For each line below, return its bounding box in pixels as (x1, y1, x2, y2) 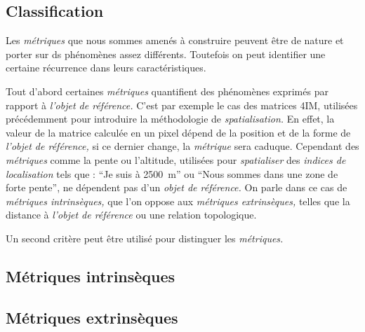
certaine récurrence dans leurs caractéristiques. (6, 60, 206, 75)
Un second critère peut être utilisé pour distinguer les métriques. (6, 230, 284, 245)
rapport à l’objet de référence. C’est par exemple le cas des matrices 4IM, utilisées (6, 97, 358, 112)
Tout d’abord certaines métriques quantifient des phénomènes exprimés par (6, 83, 328, 98)
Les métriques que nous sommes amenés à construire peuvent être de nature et (6, 33, 344, 48)
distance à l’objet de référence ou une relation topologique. (6, 207, 257, 222)
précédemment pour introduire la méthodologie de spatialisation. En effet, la (6, 111, 335, 126)
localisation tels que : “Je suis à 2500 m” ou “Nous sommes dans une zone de (6, 166, 338, 181)
